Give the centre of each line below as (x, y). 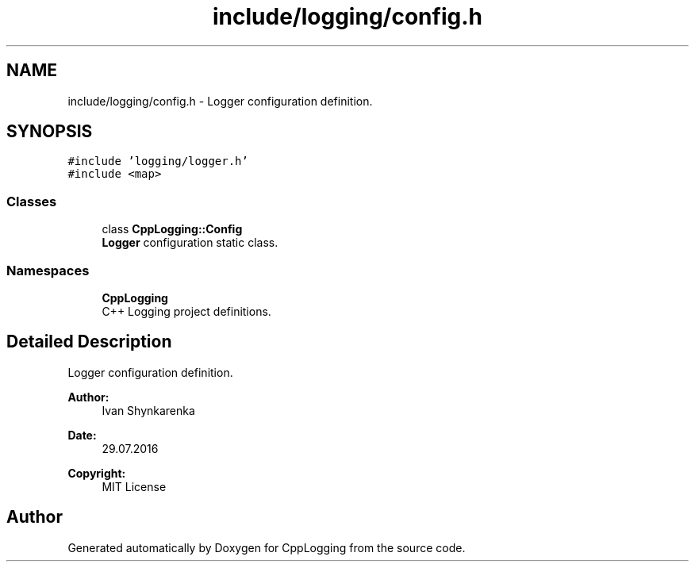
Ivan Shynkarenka (148, 410)
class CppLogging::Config (172, 229)
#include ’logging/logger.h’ (158, 161)
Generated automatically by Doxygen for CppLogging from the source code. (267, 547)
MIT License (134, 486)
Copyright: (97, 473)
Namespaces (48, 270)
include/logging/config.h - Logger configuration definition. (220, 101)
